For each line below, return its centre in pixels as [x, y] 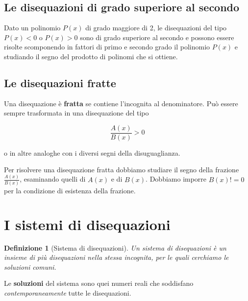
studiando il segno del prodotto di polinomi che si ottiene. [91, 56]
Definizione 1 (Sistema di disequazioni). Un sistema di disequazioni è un [115, 247]
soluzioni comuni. [30, 266]
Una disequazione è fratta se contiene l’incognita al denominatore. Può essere [121, 103]
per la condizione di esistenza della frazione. [70, 190]
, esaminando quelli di [53, 179]
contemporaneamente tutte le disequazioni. [68, 292]
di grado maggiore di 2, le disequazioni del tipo [156, 28]
